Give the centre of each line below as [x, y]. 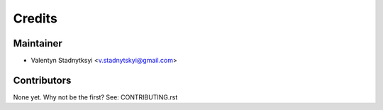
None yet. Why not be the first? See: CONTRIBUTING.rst [95, 97]
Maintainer [38, 43]
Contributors [42, 80]
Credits [35, 18]
